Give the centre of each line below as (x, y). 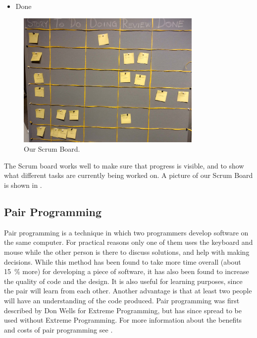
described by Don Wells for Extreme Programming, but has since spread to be (123, 310)
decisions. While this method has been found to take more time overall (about (123, 261)
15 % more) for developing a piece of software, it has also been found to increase (127, 271)
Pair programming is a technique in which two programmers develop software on (126, 232)
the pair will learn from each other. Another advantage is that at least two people (128, 291)
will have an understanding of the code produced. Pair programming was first (122, 300)
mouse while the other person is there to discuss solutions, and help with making (127, 252)
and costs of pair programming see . (58, 329)
